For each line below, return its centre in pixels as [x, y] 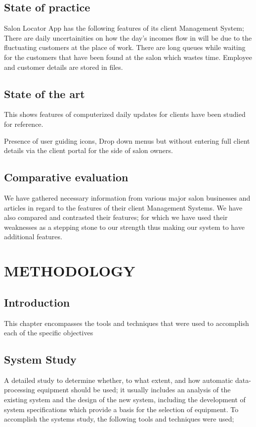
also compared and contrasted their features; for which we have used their [116, 217]
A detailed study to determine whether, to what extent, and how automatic [119, 380]
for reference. [24, 124]
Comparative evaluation [66, 177]
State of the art [44, 93]
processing [20, 390]
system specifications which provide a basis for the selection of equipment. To [121, 409]
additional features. [33, 237]
